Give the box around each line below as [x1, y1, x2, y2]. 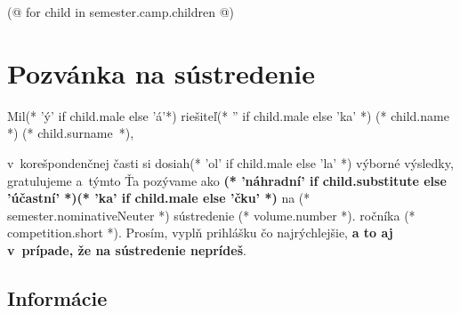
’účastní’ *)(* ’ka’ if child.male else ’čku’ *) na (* [7, 189, 311, 207]
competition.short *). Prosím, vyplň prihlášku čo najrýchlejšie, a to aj [7, 223, 393, 242]
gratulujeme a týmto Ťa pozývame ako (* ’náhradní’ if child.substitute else [7, 171, 447, 189]
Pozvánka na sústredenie [7, 54, 315, 91]
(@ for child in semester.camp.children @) [7, 3, 234, 20]
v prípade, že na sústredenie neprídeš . [7, 240, 246, 259]
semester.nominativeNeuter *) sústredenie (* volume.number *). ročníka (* [7, 205, 416, 224]
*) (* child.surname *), [7, 124, 134, 142]
